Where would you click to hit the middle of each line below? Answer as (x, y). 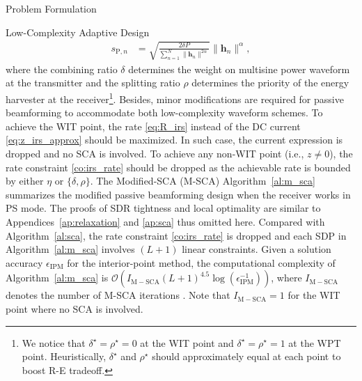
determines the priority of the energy (270, 83)
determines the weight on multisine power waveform (239, 69)
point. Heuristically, (64, 356)
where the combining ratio (62, 69)
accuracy (24, 262)
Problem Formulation (51, 8)
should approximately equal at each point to (246, 356)
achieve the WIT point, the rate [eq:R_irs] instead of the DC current (153, 126)
